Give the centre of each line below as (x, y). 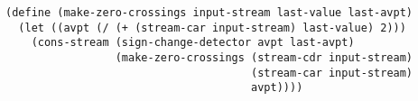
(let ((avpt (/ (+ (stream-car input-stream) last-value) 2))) (212, 28)
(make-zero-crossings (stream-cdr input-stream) (264, 57)
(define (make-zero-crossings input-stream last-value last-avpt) (209, 13)
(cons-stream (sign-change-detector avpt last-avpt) (193, 43)
